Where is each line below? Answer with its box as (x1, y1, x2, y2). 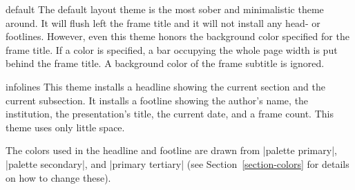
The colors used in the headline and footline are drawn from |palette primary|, (6, 143, 337, 158)
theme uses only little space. (6, 120, 125, 134)
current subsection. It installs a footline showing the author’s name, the (6, 93, 309, 107)
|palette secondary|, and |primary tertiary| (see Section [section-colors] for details (6, 156, 349, 171)
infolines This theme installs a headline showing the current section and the (6, 79, 325, 93)
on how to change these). (6, 170, 111, 184)
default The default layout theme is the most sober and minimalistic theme (6, 2, 324, 16)
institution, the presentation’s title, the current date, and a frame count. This (6, 106, 334, 121)
